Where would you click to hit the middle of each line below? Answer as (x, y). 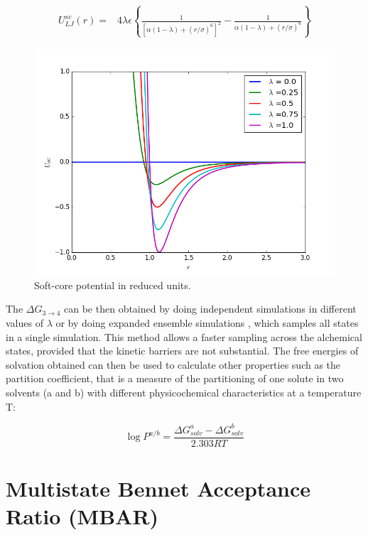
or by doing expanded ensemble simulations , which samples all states (207, 323)
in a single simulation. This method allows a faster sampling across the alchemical (184, 336)
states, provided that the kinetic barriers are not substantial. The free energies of (182, 351)
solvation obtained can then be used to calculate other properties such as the (173, 364)
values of (25, 323)
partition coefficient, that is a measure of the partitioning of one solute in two (175, 378)
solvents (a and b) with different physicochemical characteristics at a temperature (184, 393)
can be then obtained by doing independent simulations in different (210, 309)
